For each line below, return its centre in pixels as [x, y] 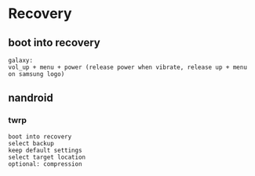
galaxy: [21, 60]
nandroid [31, 98]
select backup [31, 143]
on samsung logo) [36, 74]
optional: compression [45, 164]
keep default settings [45, 150]
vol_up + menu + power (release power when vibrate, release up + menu [127, 67]
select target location [47, 157]
